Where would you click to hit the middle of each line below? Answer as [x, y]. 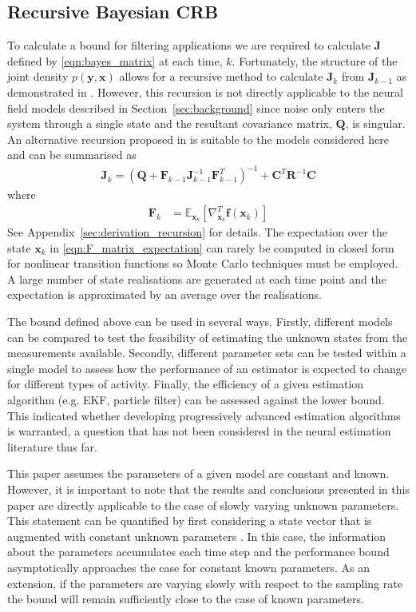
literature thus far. [52, 446]
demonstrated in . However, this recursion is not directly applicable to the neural [205, 91]
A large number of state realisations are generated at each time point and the [197, 278]
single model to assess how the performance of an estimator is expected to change [207, 368]
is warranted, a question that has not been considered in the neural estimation [199, 431]
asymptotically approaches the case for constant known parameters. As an [189, 567]
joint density [38, 76]
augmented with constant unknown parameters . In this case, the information [197, 536]
